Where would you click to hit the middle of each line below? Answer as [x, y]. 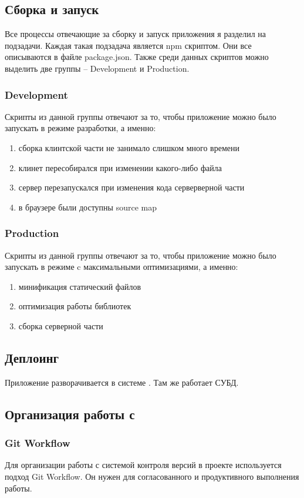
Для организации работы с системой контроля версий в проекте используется [143, 465]
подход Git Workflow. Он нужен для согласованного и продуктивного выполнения [152, 476]
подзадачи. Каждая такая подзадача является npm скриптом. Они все [128, 45]
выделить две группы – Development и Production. [97, 68]
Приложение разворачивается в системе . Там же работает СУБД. [122, 382]
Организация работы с [70, 414]
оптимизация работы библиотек [75, 306]
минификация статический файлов [80, 286]
